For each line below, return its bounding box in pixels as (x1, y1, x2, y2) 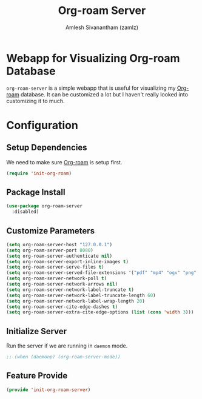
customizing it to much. (6, 97, 65, 104)
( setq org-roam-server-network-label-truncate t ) (6, 286, 135, 293)
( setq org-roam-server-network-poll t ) (6, 275, 107, 282)
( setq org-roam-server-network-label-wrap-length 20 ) (6, 298, 146, 304)
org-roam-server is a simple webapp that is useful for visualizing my (6, 84, 176, 92)
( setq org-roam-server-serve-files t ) (6, 264, 104, 270)
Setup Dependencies (6, 142, 87, 153)
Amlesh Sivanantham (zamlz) (66, 24, 138, 31)
